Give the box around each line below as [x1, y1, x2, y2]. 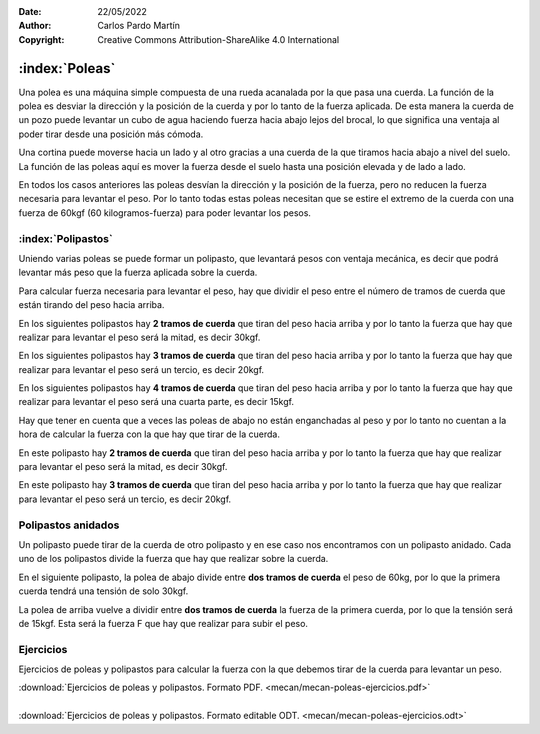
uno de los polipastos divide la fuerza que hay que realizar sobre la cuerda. [18, 553, 329, 565]
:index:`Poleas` [18, 60, 116, 77]
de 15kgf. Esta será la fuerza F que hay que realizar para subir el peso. [18, 617, 309, 629]
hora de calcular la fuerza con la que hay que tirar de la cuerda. [18, 428, 280, 440]
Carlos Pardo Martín [97, 20, 180, 32]
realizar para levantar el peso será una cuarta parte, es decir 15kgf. [18, 396, 295, 408]
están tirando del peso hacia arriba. [18, 299, 165, 311]
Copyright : [18, 33, 65, 45]
